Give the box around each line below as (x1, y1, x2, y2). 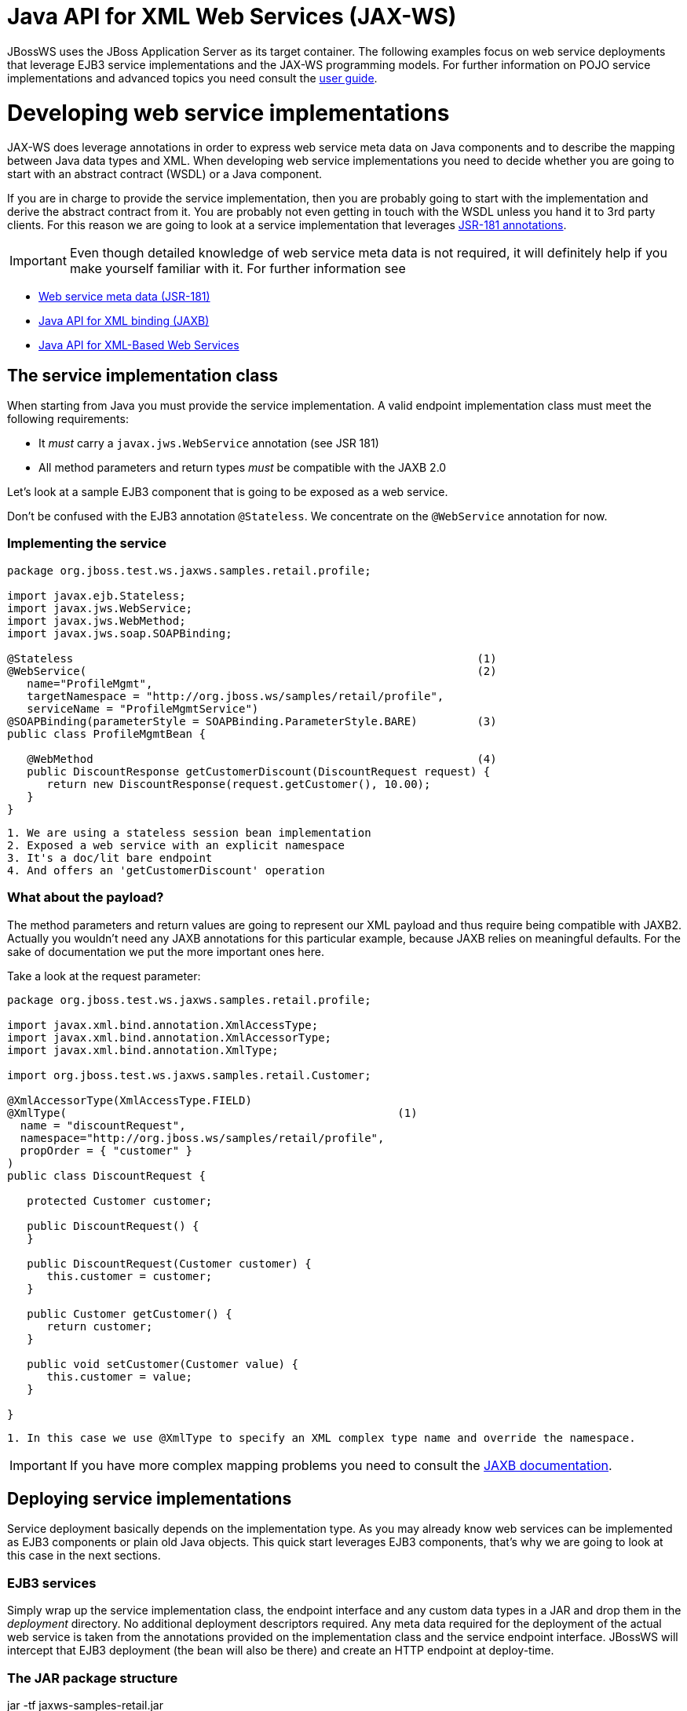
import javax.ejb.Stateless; (7, 589, 186, 602)
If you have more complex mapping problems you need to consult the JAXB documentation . (69, 1457, 612, 1473)
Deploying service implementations (7, 1489, 292, 1509)
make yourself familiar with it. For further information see (69, 261, 406, 277)
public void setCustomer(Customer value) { (27, 1357, 298, 1370)
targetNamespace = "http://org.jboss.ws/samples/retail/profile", (27, 689, 444, 702)
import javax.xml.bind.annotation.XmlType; (7, 1043, 279, 1056)
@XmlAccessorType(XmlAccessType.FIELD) (7, 1093, 252, 1107)
